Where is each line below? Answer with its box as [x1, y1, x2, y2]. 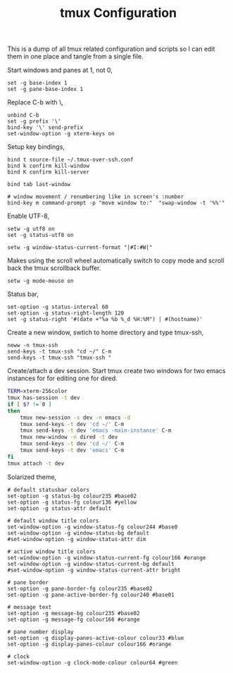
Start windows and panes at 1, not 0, [7, 66, 113, 75]
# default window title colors [7, 517, 99, 524]
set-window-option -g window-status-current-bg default [7, 560, 175, 567]
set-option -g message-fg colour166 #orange [7, 616, 140, 623]
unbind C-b [7, 111, 39, 119]
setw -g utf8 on [7, 226, 55, 233]
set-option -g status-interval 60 [7, 303, 109, 311]
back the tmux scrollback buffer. [7, 264, 101, 272]
